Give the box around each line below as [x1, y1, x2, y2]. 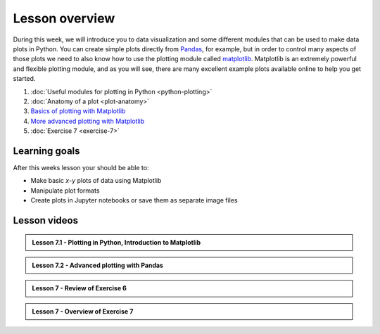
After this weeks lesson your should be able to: [13, 163, 149, 172]
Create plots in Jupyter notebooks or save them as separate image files [30, 196, 239, 205]
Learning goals [13, 145, 80, 157]
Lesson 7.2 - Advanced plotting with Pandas [32, 261, 163, 269]
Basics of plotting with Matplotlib [30, 107, 126, 115]
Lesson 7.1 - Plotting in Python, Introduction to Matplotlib [32, 238, 201, 246]
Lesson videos [13, 214, 79, 226]
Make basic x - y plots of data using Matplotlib [30, 176, 162, 185]
